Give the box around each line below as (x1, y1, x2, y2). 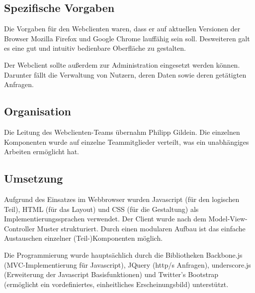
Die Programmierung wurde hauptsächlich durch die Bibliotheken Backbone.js (4, 249, 243, 260)
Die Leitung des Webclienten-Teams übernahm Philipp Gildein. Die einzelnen (4, 126, 240, 137)
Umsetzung (4, 171, 63, 186)
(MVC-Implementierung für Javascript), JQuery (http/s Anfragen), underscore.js (4, 259, 251, 270)
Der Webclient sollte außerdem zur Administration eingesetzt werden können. (4, 59, 240, 70)
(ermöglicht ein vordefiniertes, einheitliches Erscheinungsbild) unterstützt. (4, 279, 229, 289)
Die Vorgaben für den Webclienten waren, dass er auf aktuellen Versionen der (4, 23, 241, 34)
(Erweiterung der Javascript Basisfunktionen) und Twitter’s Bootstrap (4, 269, 219, 280)
